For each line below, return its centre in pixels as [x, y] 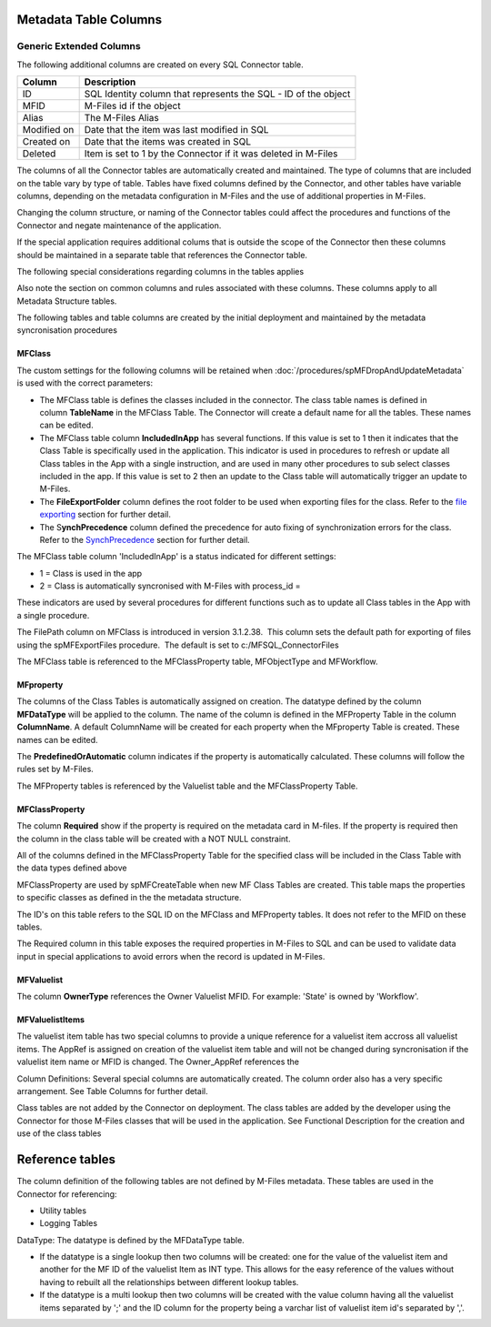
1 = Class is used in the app [91, 573]
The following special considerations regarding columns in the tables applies [160, 271]
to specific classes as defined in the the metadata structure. [129, 898]
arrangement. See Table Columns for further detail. [112, 1091]
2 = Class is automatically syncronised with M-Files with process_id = [170, 586]
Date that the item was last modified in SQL [176, 130]
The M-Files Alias [121, 118]
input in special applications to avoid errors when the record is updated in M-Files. [171, 956]
